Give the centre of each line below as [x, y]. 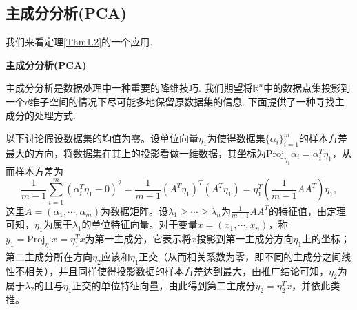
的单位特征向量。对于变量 [140, 224]
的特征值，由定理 [307, 210]
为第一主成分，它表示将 [138, 239]
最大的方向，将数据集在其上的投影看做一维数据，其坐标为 [136, 153]
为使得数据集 [236, 138]
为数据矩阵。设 [134, 210]
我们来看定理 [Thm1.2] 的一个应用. [79, 42]
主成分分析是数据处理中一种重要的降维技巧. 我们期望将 [129, 88]
